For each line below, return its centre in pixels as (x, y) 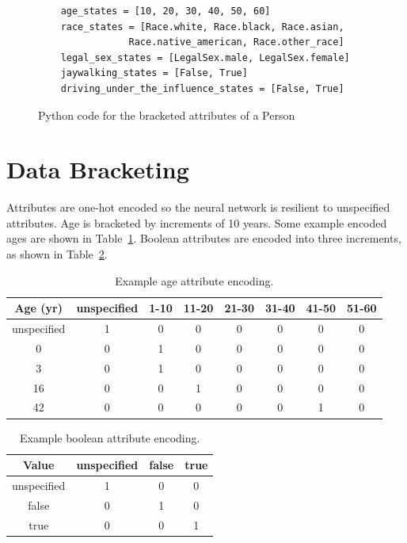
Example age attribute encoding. (194, 280)
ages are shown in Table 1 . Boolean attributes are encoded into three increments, (204, 238)
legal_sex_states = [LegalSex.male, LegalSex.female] (205, 57)
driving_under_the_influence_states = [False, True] (202, 88)
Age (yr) (38, 308)
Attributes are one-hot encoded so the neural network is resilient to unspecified (198, 207)
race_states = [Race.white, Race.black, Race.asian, (202, 27)
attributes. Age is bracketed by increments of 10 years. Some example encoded (197, 222)
